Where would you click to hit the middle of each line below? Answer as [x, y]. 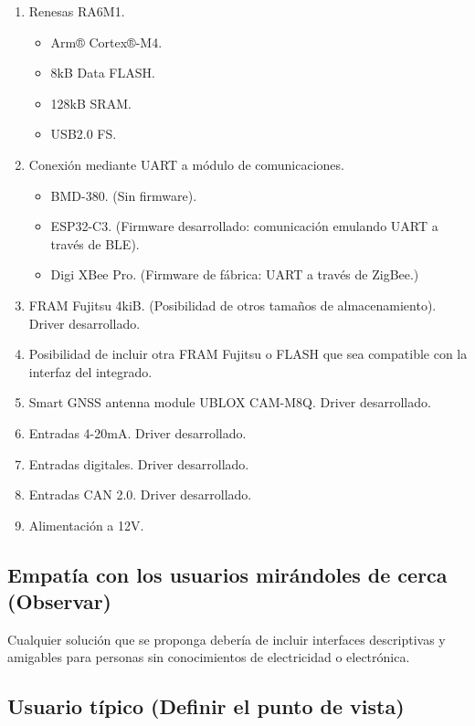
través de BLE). [95, 243]
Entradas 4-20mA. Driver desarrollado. [137, 432]
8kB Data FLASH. [103, 73]
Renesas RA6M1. [77, 11]
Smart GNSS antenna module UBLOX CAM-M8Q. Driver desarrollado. [230, 402]
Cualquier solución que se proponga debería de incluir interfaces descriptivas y [227, 639]
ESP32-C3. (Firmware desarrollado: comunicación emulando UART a [244, 226]
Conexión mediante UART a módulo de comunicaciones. [186, 164]
